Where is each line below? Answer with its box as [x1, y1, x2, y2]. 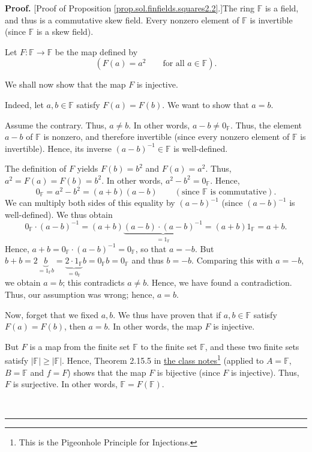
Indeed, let [5, 98, 44, 110]
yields [77, 162, 98, 175]
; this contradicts [62, 276, 125, 289]
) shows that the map [67, 366, 146, 378]
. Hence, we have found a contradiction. [146, 276, 292, 289]
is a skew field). [36, 25, 94, 38]
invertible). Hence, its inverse [5, 142, 112, 154]
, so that [135, 242, 167, 255]
